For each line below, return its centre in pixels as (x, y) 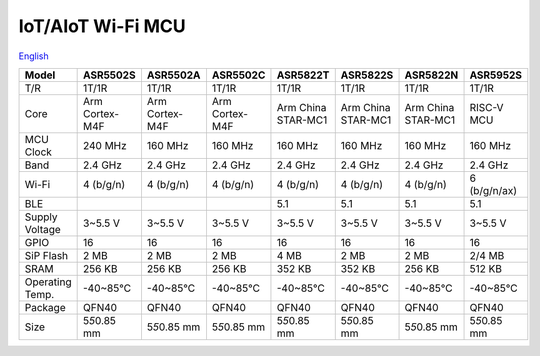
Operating (48, 282)
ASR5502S (109, 75)
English (33, 56)
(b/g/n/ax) (493, 190)
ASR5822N (431, 75)
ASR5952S (495, 75)
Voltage (43, 229)
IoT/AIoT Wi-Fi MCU (102, 26)
